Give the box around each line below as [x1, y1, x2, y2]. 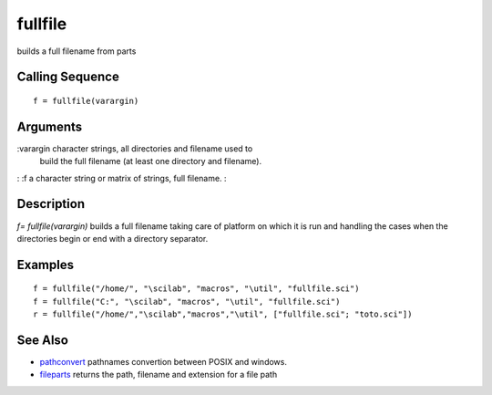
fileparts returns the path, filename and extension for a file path [39, 369, 278, 380]
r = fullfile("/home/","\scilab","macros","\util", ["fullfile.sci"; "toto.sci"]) [33, 309, 413, 319]
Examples [16, 256, 75, 273]
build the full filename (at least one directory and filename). [39, 156, 262, 167]
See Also [16, 332, 68, 348]
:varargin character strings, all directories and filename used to [16, 142, 253, 154]
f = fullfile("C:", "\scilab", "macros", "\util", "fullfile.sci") [33, 296, 341, 307]
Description [16, 196, 86, 212]
